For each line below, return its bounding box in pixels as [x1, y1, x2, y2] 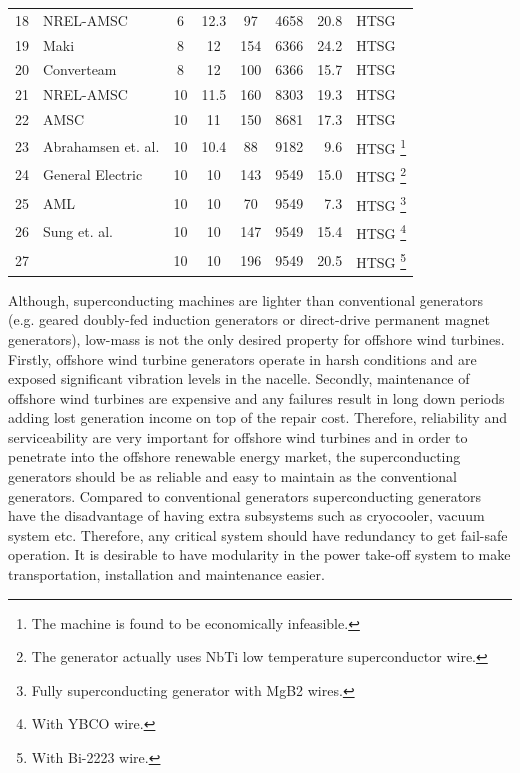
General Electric [43, 164, 143, 185]
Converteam [43, 59, 117, 80]
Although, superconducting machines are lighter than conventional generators [8, 289, 483, 310]
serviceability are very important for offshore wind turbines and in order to [8, 426, 468, 447]
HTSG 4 [356, 220, 407, 244]
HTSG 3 [356, 191, 407, 215]
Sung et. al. [43, 221, 114, 242]
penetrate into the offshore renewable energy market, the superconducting [8, 446, 461, 467]
